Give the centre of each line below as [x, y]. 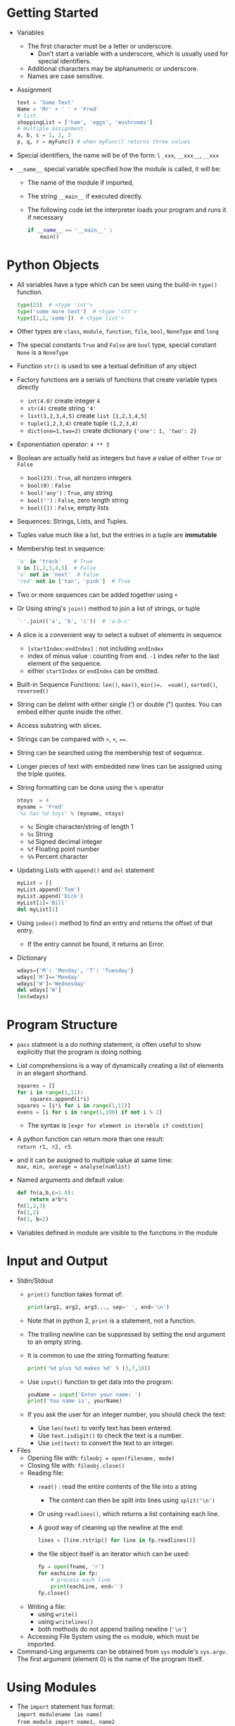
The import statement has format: [65, 1707]
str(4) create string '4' [62, 408]
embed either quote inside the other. [69, 712]
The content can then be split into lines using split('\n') [132, 1500]
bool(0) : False [49, 485]
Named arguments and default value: [70, 1180]
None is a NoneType [43, 353]
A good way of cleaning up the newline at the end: [111, 1527]
